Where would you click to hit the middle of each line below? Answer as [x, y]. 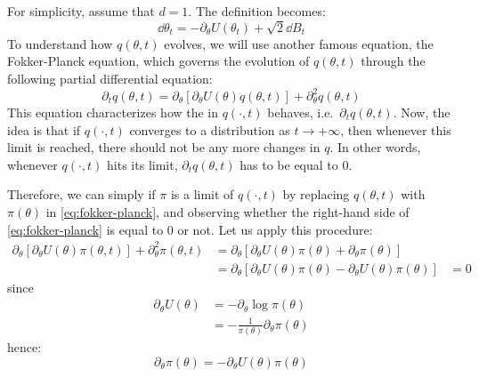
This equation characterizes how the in [113, 112]
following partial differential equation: [110, 78]
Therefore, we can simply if [81, 194]
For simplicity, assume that [81, 11]
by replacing [316, 194]
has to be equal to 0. [296, 164]
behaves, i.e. [300, 112]
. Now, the [422, 112]
